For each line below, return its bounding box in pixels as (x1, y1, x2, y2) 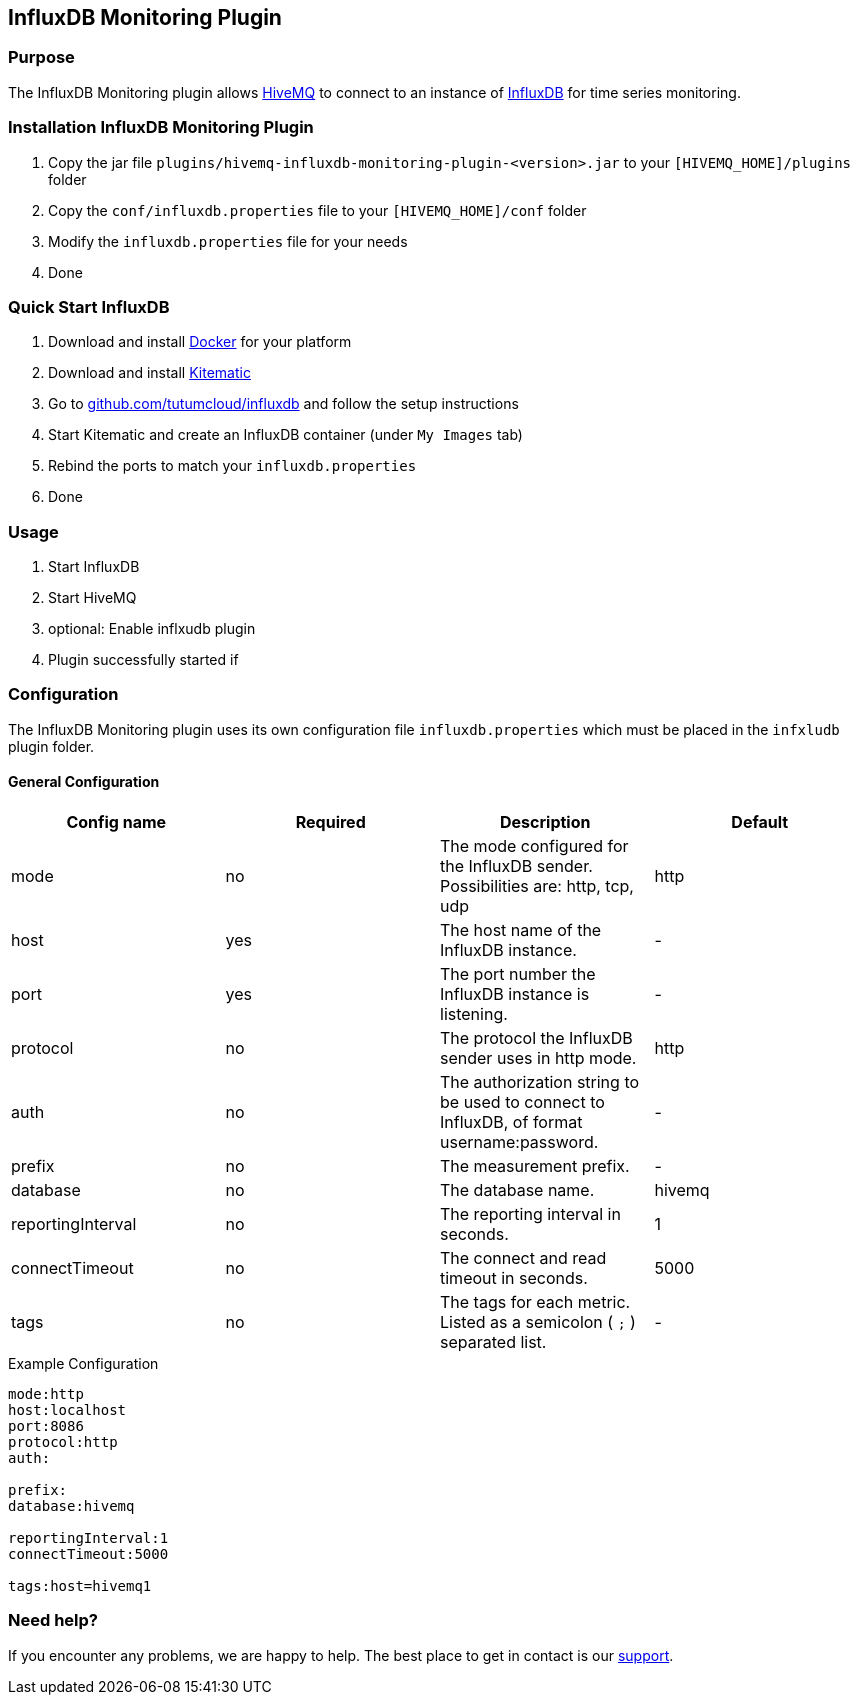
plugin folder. (8, 737, 95, 755)
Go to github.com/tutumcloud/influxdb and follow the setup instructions (48, 395, 519, 413)
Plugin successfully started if (48, 651, 239, 669)
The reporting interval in (440, 1204, 621, 1225)
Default (731, 812, 789, 833)
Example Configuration (8, 1355, 159, 1373)
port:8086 (8, 1418, 84, 1435)
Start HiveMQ (48, 589, 137, 607)
